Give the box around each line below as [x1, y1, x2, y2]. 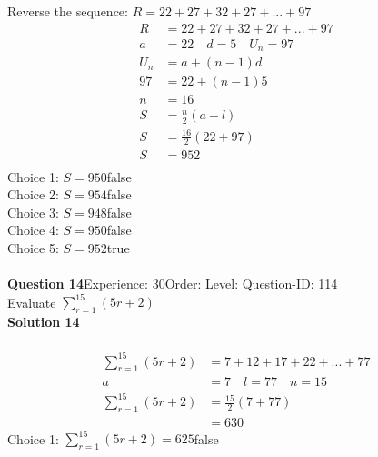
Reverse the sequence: [7, 2, 128, 20]
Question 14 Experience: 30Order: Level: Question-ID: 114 [7, 274, 338, 293]
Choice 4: [7, 220, 59, 239]
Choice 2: [7, 185, 59, 204]
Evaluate [7, 292, 56, 311]
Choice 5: [7, 238, 59, 257]
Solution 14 [7, 311, 80, 330]
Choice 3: [7, 202, 59, 221]
